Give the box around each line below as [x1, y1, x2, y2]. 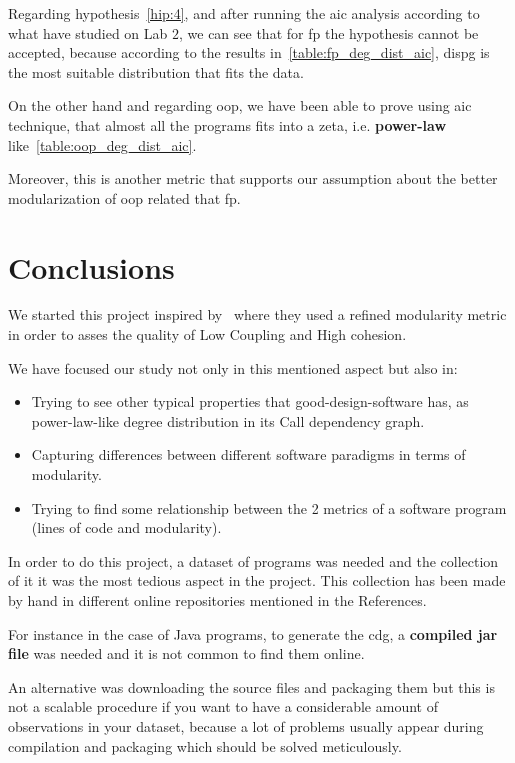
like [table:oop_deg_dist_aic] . [8, 134, 197, 155]
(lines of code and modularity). [31, 517, 222, 538]
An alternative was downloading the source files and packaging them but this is [8, 676, 495, 697]
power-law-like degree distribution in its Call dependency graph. [31, 410, 425, 431]
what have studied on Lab [8, 22, 168, 43]
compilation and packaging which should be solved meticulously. [8, 735, 402, 756]
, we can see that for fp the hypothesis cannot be [179, 22, 479, 43]
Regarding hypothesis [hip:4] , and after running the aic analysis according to [8, 3, 480, 23]
